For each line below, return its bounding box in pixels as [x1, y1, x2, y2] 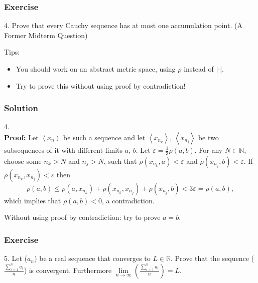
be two [198, 132, 219, 142]
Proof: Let [4, 132, 39, 142]
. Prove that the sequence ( [171, 253, 254, 263]
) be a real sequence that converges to [34, 253, 151, 263]
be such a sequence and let [63, 132, 146, 142]
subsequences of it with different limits [4, 145, 122, 155]
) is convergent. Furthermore [24, 264, 112, 275]
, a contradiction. [101, 195, 155, 205]
